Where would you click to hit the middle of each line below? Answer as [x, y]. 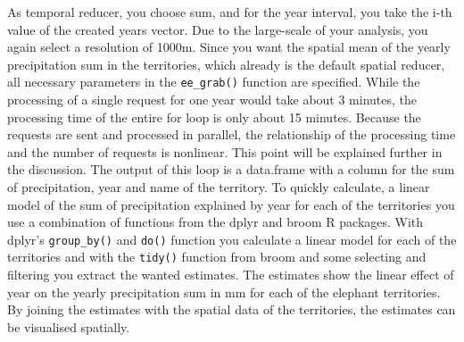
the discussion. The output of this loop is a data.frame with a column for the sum [231, 169]
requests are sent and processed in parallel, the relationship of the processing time [232, 134]
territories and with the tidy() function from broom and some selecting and [217, 257]
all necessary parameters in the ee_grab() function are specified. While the [214, 82]
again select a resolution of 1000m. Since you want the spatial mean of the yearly [229, 47]
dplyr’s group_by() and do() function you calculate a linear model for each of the [232, 239]
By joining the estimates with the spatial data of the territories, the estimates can [232, 309]
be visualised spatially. [69, 326]
